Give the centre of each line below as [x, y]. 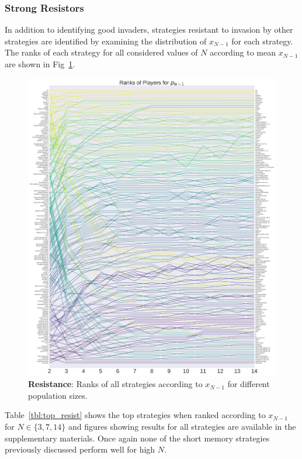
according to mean [243, 52]
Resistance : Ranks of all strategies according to [115, 384]
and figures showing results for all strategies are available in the [182, 426]
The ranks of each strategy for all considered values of [101, 52]
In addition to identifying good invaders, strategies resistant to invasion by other [149, 30]
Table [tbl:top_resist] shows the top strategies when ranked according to [135, 415]
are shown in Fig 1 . [40, 64]
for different [249, 384]
